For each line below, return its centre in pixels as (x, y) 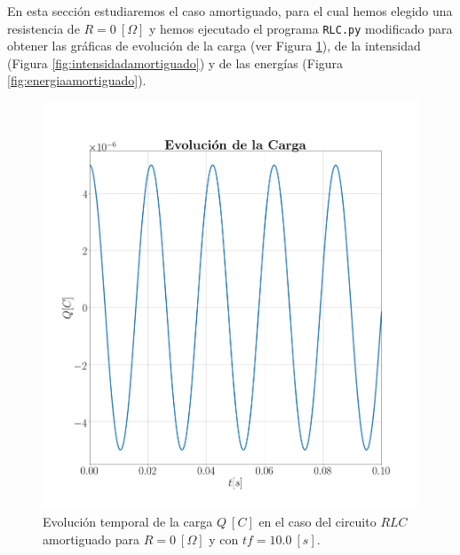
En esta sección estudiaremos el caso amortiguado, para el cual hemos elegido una (230, 11)
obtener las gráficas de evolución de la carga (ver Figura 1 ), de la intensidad (214, 46)
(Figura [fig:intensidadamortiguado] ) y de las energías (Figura (175, 63)
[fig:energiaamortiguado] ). (77, 80)
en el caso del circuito (317, 522)
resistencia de (44, 28)
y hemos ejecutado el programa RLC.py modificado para (301, 28)
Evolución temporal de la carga (128, 522)
